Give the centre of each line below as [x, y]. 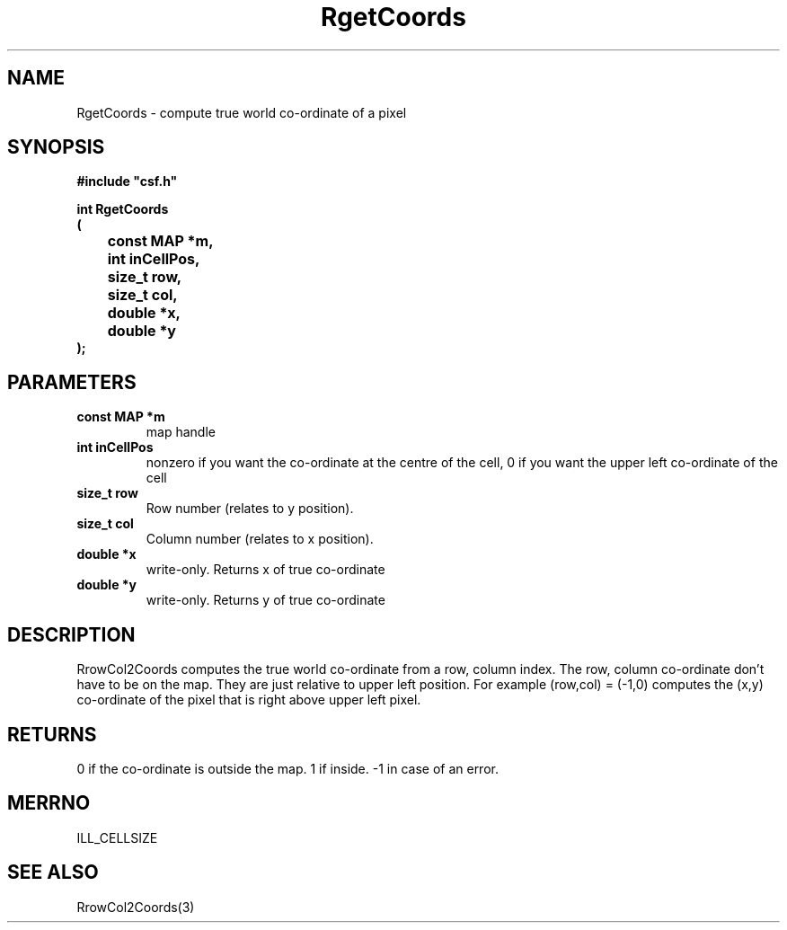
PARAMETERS [72, 382]
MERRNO [49, 803]
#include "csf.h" [127, 182]
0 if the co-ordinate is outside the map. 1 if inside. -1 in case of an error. [287, 768]
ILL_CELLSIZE [117, 837]
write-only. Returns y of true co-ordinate [265, 600]
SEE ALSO [53, 872]
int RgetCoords [123, 209]
